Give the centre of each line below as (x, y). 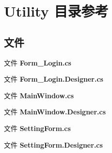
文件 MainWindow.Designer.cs (55, 112)
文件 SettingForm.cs (37, 128)
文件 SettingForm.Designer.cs (53, 144)
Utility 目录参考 (56, 11)
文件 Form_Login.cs (38, 62)
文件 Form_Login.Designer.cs (54, 79)
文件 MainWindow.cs (39, 95)
